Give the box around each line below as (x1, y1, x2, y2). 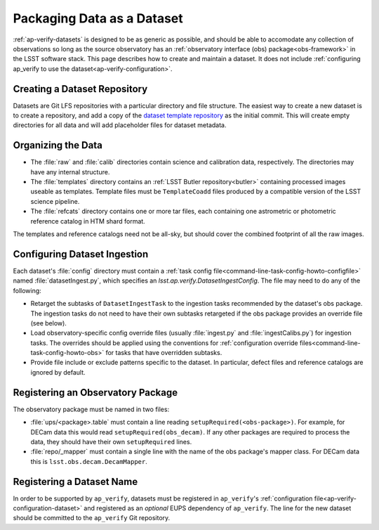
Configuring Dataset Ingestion (13, 248, 149, 260)
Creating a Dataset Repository (13, 83, 148, 95)
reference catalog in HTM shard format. (30, 216, 145, 225)
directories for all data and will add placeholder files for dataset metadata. (13, 121, 227, 129)
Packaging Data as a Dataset (13, 11, 183, 26)
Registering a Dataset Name (13, 475, 138, 488)
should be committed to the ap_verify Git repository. (13, 514, 171, 522)
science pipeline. (30, 197, 80, 205)
